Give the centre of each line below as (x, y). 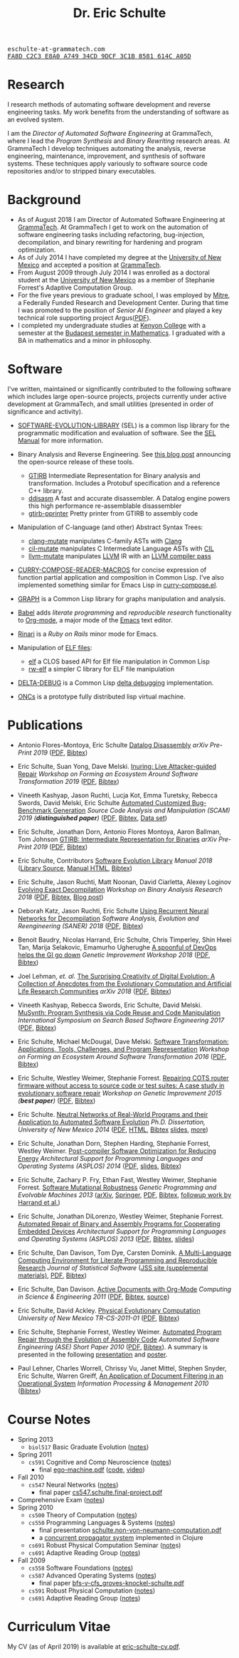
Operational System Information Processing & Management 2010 (113, 1383)
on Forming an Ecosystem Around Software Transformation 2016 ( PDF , (122, 1056)
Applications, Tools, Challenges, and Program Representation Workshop (123, 1049)
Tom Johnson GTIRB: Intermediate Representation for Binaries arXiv (117, 839)
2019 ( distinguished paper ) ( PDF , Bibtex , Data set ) (92, 818)
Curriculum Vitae (59, 1627)
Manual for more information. (60, 440)
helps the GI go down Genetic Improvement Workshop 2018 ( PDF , (114, 955)
